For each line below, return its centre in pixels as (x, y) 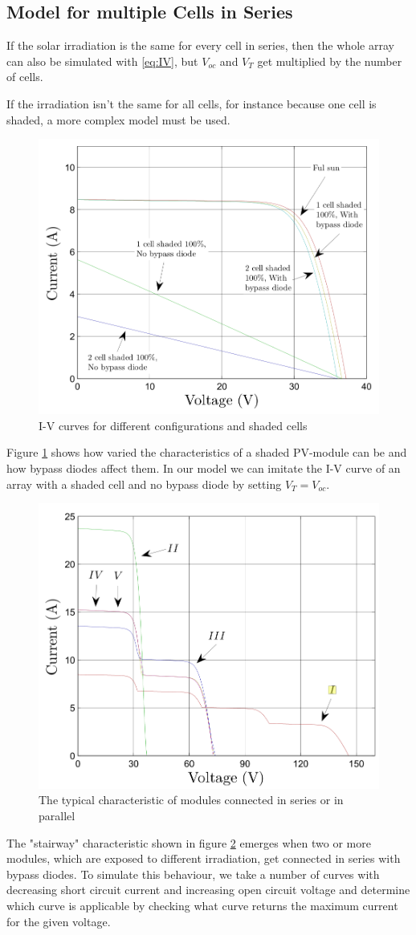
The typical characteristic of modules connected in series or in (191, 800)
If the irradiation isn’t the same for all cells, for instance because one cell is (192, 103)
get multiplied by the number (330, 61)
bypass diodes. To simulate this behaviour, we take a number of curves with (193, 874)
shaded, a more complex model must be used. (118, 119)
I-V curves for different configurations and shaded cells (173, 425)
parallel (57, 815)
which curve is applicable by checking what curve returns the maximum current (202, 905)
